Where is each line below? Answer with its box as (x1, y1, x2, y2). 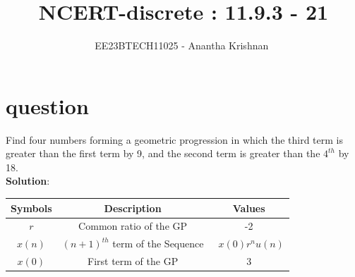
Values (232, 200, 265, 215)
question (6, 91, 89, 120)
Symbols (11, 200, 52, 215)
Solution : (6, 173, 50, 188)
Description (104, 200, 162, 215)
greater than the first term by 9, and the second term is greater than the (6, 146, 320, 161)
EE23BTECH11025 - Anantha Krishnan (95, 38, 269, 53)
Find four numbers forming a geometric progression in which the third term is (6, 132, 344, 147)
